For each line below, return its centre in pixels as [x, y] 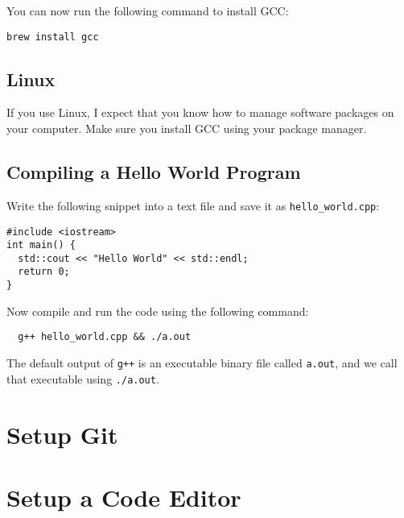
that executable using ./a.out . [83, 378]
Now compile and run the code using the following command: [158, 311]
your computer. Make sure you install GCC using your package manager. [187, 128]
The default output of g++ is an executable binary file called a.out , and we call [202, 363]
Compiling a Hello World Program [154, 172]
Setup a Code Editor [124, 497]
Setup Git [62, 434]
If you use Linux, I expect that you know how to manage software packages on [200, 112]
